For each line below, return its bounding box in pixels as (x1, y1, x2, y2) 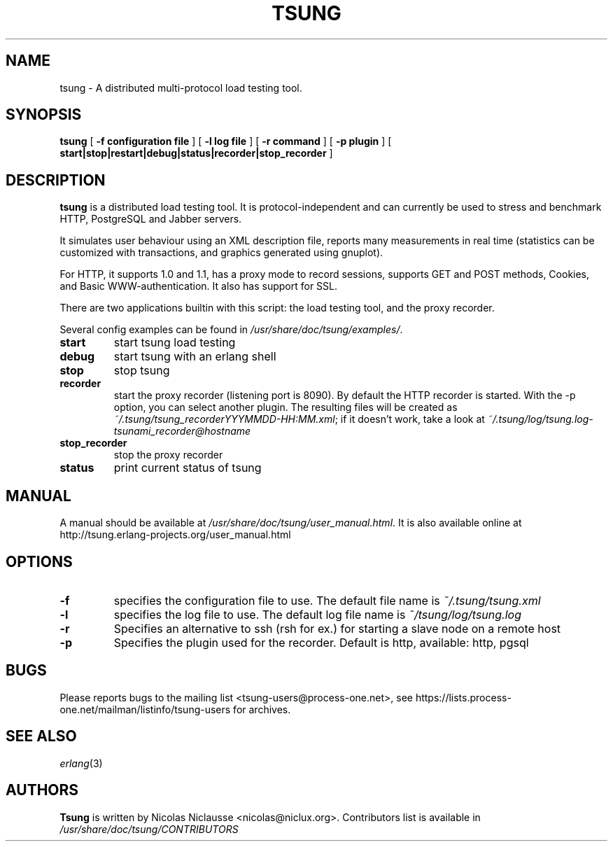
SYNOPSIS (6, 106, 82, 124)
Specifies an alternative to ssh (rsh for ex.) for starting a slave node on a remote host (113, 621, 561, 636)
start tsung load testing (113, 335, 236, 350)
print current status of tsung (113, 461, 262, 475)
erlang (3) (59, 757, 103, 769)
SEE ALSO (6, 727, 77, 745)
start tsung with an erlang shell (113, 349, 276, 364)
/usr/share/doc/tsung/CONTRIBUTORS (59, 822, 239, 835)
